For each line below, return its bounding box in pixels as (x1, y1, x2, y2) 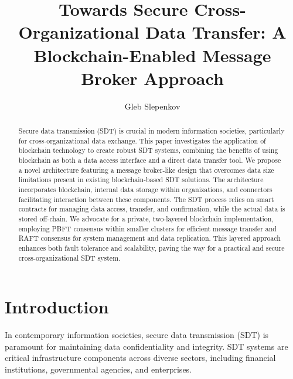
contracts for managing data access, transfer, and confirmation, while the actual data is (18, 204, 285, 214)
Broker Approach (81, 66, 224, 90)
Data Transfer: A (145, 20, 287, 44)
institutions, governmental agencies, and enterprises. (5, 363, 192, 375)
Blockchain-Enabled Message (33, 43, 271, 67)
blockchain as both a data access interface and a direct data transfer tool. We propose (18, 155, 281, 165)
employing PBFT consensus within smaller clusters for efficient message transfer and (18, 223, 277, 233)
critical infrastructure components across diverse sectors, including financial (5, 351, 276, 364)
